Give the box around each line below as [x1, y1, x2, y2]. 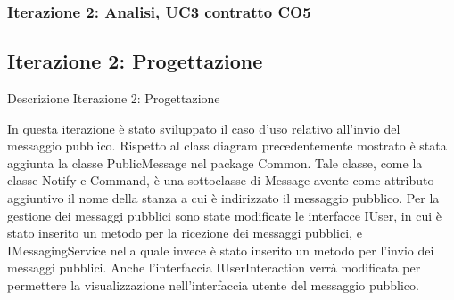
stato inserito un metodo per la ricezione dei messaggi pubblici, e [7, 223, 362, 242]
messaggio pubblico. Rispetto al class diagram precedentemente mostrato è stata [7, 136, 447, 155]
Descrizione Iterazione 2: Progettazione [7, 89, 220, 108]
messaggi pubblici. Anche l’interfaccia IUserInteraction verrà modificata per [7, 258, 421, 277]
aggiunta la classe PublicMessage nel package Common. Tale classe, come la [7, 153, 423, 172]
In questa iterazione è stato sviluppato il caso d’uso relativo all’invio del [7, 118, 400, 137]
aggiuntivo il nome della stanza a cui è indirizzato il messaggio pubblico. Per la [7, 189, 440, 207]
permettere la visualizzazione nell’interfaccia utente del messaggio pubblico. [7, 275, 419, 294]
